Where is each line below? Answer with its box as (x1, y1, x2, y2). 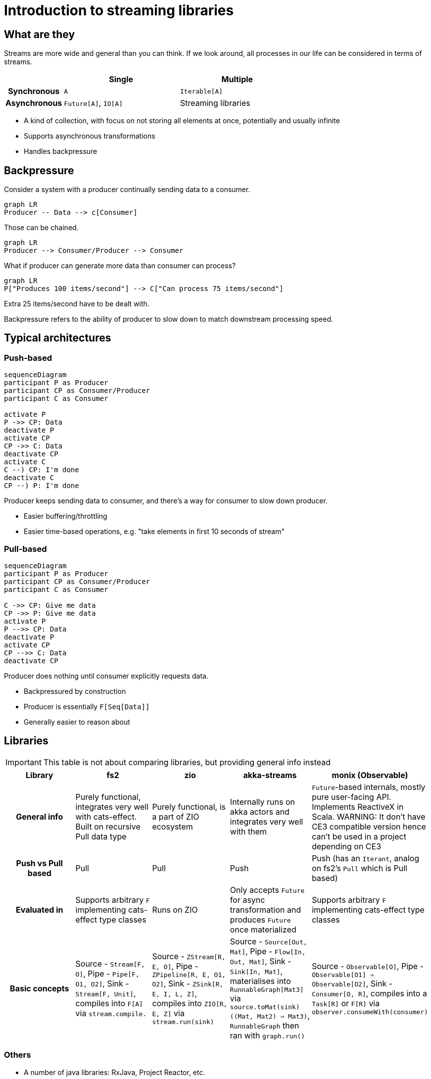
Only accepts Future (230, 884, 305, 895)
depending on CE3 (312, 841, 382, 851)
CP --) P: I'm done (4, 482, 79, 490)
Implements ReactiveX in (312, 801, 404, 812)
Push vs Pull (16, 858, 63, 868)
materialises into (230, 976, 291, 986)
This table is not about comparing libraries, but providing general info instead (43, 757, 331, 767)
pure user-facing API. (312, 791, 391, 802)
